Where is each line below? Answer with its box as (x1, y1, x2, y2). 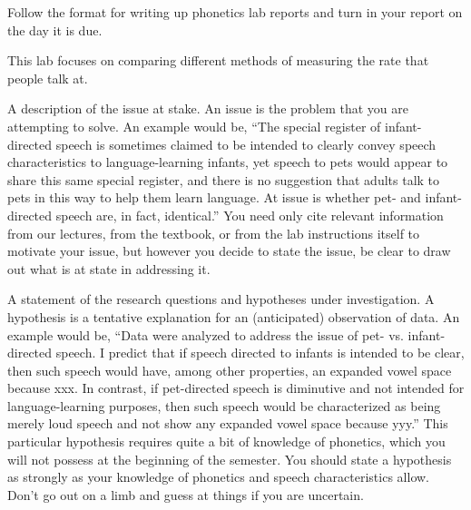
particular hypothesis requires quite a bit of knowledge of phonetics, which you (7, 432, 446, 451)
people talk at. (7, 68, 88, 87)
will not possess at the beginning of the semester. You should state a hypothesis (7, 449, 452, 468)
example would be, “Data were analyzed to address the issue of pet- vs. (7, 325, 404, 344)
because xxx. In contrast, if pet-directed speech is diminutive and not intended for (7, 378, 465, 397)
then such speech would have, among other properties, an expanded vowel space (7, 360, 452, 379)
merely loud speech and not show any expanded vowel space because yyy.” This (7, 414, 448, 433)
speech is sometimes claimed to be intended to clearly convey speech (55, 134, 437, 153)
